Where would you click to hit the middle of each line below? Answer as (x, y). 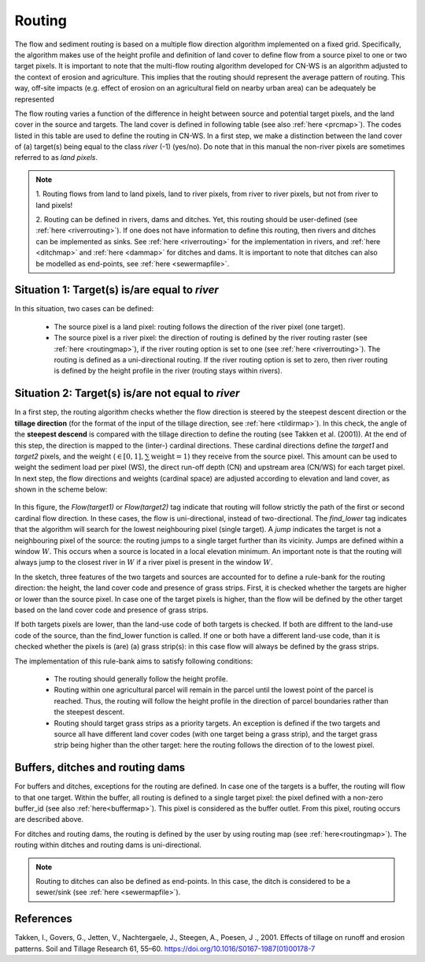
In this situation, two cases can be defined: (84, 309)
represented (34, 99)
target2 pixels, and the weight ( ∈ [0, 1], (79, 456)
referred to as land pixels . (56, 158)
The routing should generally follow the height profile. (141, 678)
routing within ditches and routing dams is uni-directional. (108, 845)
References (43, 919)
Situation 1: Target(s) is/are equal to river (117, 290)
